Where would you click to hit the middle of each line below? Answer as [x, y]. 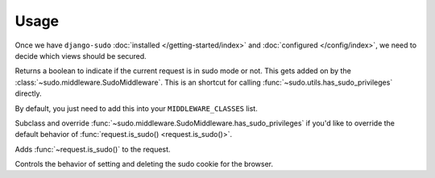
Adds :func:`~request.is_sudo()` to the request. [93, 149]
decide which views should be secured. [81, 56]
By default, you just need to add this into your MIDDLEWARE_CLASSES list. [136, 108]
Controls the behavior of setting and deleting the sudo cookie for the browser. [144, 164]
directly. [28, 93]
